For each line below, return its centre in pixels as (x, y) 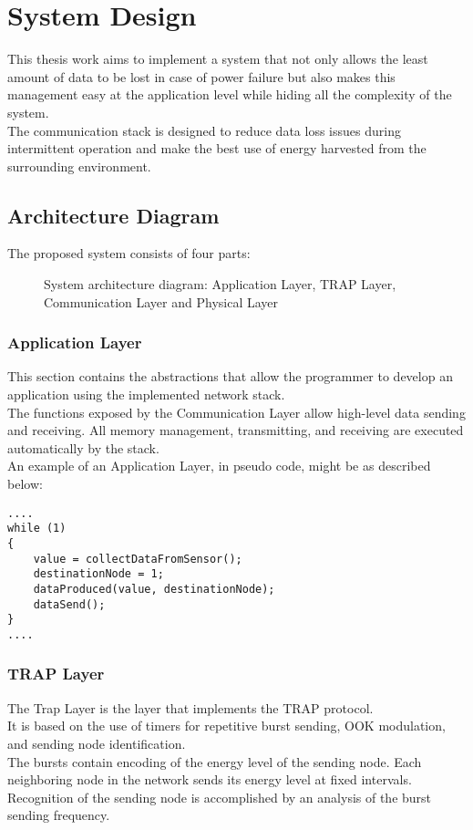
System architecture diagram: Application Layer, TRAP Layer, (220, 284)
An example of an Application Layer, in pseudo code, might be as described (219, 466)
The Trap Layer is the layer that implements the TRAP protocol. (190, 707)
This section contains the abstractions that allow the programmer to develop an (230, 376)
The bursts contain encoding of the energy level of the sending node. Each (215, 761)
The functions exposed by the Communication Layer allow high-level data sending (236, 412)
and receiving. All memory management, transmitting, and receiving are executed (236, 430)
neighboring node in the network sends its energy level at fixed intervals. (210, 779)
